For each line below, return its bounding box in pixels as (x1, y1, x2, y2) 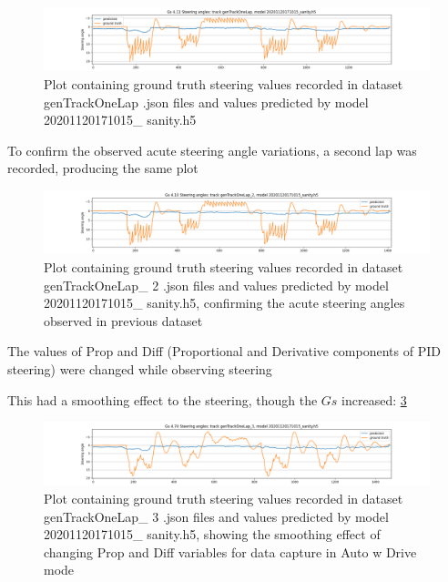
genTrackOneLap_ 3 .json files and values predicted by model (44, 506, 389, 526)
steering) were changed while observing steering (7, 359, 272, 378)
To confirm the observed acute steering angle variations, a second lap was (7, 140, 417, 159)
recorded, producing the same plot (7, 158, 199, 178)
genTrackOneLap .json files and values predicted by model (44, 92, 369, 111)
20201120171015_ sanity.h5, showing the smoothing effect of (44, 525, 381, 544)
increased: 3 (341, 390, 407, 409)
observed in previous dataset (44, 311, 203, 330)
